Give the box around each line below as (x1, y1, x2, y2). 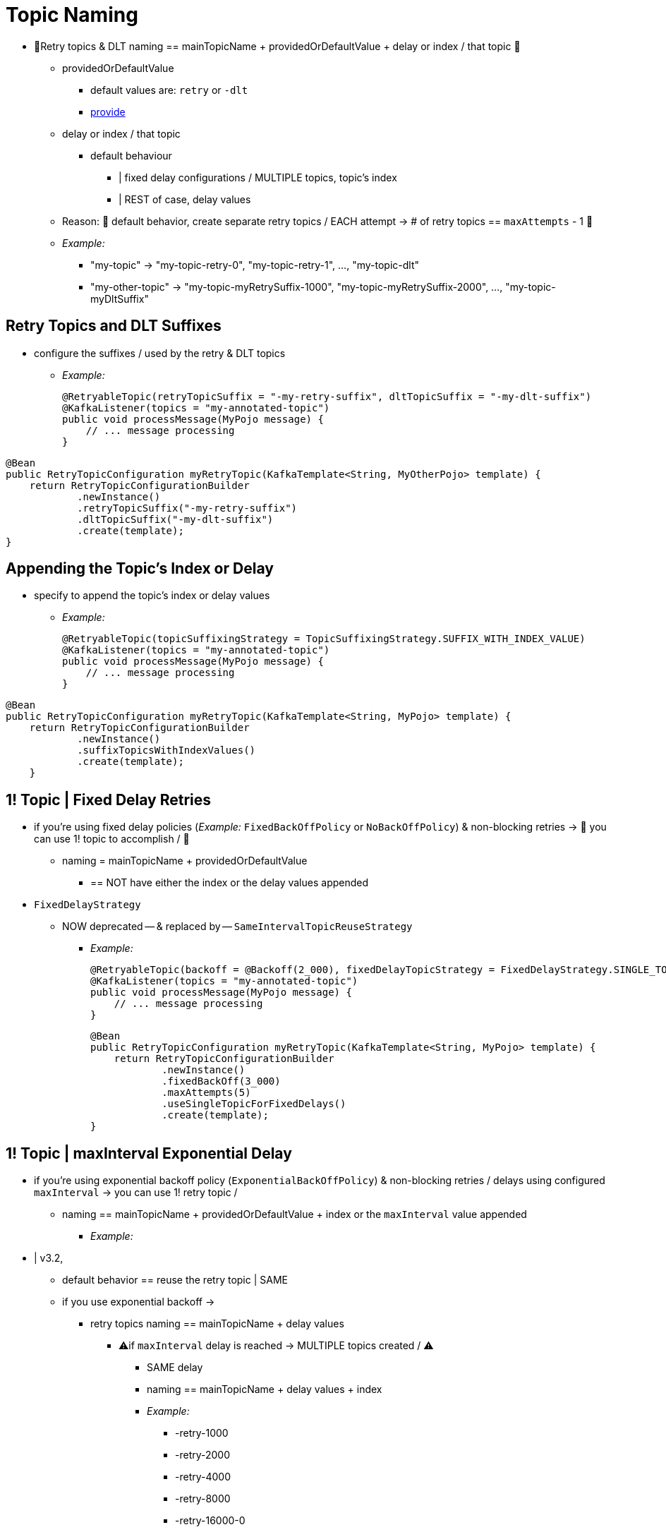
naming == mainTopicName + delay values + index (147, 1383, 382, 1396)
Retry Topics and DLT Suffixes (6, 317, 222, 335)
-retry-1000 (175, 1427, 229, 1440)
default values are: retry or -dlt (90, 83, 248, 96)
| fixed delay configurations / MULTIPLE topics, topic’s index (119, 171, 397, 183)
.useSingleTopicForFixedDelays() (162, 1098, 346, 1110)
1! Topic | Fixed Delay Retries (6, 790, 212, 809)
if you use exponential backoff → (62, 1296, 215, 1308)
